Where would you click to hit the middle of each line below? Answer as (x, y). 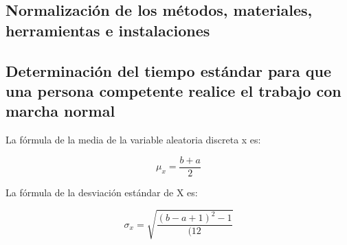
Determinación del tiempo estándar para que (169, 70)
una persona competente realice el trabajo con (173, 90)
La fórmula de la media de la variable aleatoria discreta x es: (133, 140)
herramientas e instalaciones (108, 30)
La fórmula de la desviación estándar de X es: (102, 192)
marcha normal (60, 111)
